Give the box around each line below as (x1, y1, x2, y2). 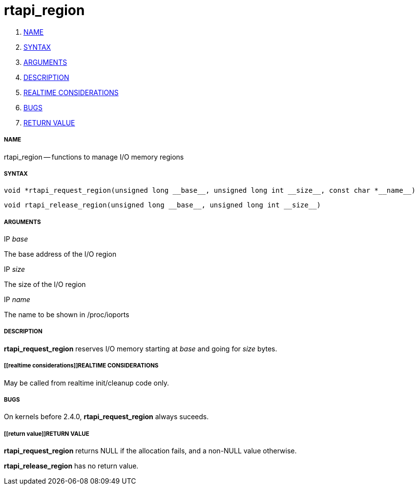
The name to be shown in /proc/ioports (4, 310, 129, 319)
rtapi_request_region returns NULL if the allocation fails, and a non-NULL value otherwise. (4, 447, 297, 455)
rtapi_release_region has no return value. (4, 462, 139, 470)
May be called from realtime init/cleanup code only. (4, 378, 169, 387)
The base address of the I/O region (4, 250, 117, 259)
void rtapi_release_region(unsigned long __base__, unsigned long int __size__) (4, 201, 321, 209)
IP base (4, 235, 28, 244)
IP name (4, 295, 30, 304)
